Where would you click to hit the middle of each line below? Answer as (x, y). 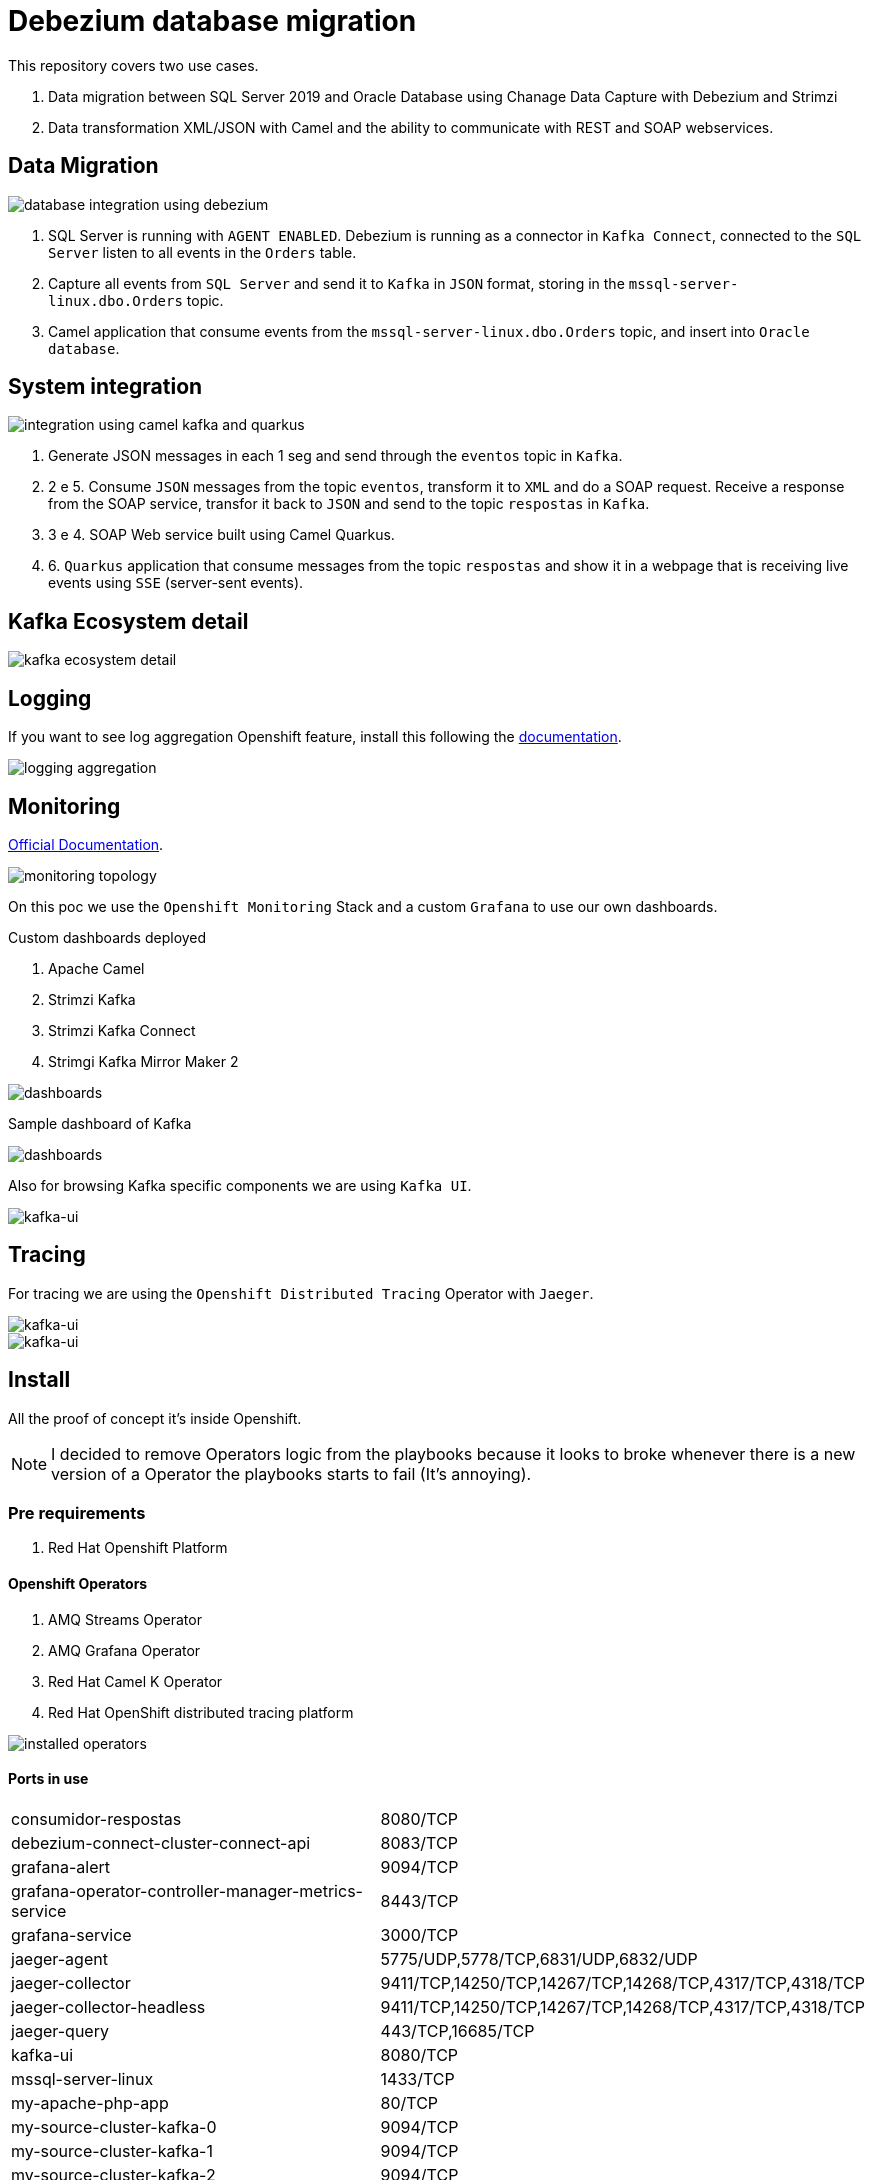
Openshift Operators (78, 1584)
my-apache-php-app (90, 2102)
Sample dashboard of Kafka (100, 1123)
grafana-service (71, 1934)
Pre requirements (77, 1513)
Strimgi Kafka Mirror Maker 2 (143, 1061)
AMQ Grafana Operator (124, 1650)
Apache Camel (96, 968)
